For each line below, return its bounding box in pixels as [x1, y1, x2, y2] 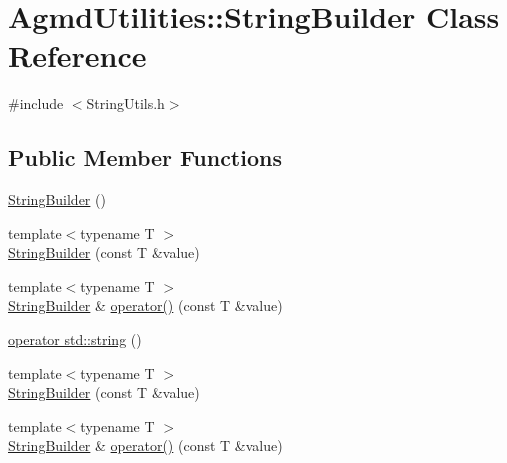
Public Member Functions [8, 142, 282, 173]
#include [8, 93, 64, 114]
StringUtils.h [86, 93, 165, 114]
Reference [8, 35, 147, 76]
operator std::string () [8, 329, 142, 350]
